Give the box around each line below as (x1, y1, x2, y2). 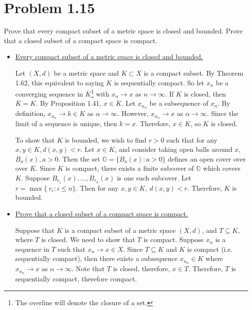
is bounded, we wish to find (64, 134, 147, 145)
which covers (203, 163, 240, 173)
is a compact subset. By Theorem (143, 67, 243, 78)
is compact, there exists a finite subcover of (65, 163, 194, 173)
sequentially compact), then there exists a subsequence (15, 253, 178, 263)
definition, (15, 108, 46, 118)
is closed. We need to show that (41, 234, 135, 245)
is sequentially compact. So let (114, 77, 205, 87)
